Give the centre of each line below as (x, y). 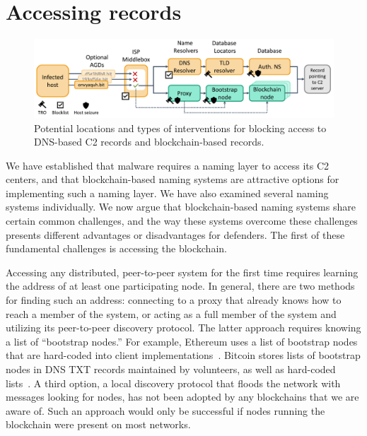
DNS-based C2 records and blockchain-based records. (149, 142)
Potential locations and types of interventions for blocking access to (180, 128)
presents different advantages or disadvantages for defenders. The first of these (175, 234)
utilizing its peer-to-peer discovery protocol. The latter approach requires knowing (183, 328)
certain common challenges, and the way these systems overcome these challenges (182, 221)
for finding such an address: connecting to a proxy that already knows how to (174, 300)
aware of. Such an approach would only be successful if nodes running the (165, 410)
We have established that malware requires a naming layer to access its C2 (168, 165)
